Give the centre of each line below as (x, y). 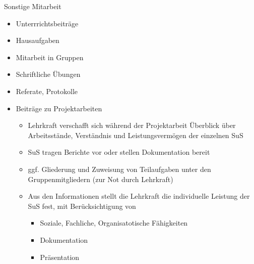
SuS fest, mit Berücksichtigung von (82, 206)
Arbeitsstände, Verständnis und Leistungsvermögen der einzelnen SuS (136, 135)
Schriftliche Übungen (48, 74)
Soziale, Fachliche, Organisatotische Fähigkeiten (114, 223)
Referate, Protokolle (47, 91)
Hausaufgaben (38, 40)
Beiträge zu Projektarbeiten (59, 108)
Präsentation (60, 257)
